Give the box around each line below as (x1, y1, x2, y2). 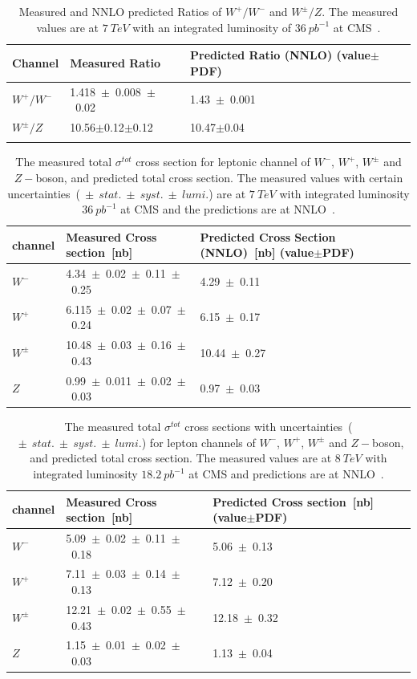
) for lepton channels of (141, 433, 256, 450)
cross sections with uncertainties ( (184, 418, 353, 435)
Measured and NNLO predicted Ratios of (18, 3, 222, 19)
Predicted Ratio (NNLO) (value (190, 47, 371, 63)
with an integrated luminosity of (132, 18, 291, 35)
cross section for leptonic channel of (136, 153, 310, 170)
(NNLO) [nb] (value (200, 244, 314, 261)
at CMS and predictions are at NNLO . (188, 466, 384, 482)
